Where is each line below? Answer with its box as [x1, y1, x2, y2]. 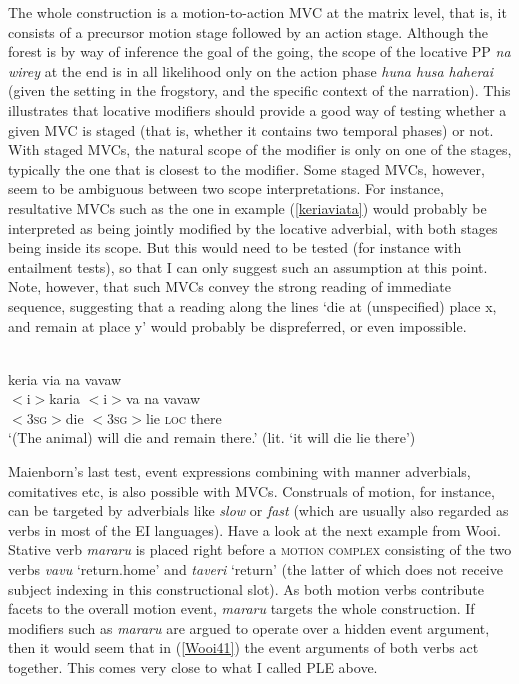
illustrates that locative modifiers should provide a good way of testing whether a [8, 99, 507, 120]
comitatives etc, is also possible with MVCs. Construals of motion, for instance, [8, 480, 495, 501]
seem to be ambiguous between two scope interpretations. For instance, [8, 178, 444, 199]
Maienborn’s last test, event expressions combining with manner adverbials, [8, 461, 471, 482]
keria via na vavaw [8, 368, 122, 389]
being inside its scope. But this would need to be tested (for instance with [8, 237, 462, 258]
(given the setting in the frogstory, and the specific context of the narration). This [8, 80, 511, 101]
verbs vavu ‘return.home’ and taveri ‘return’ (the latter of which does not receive [8, 559, 503, 580]
